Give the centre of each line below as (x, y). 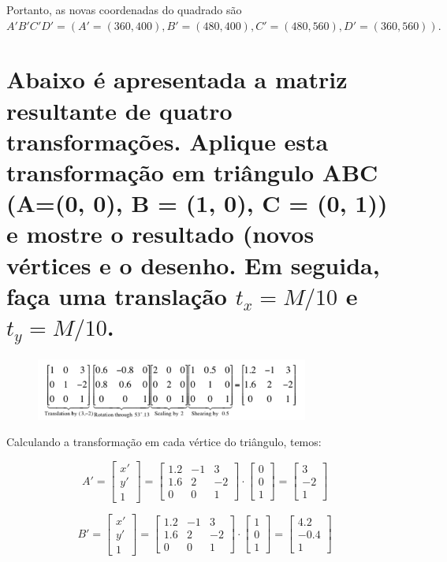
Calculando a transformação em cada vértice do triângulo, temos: (164, 442)
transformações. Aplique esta (168, 141)
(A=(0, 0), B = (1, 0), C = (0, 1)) (197, 203)
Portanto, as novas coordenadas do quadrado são (124, 9)
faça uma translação (117, 295)
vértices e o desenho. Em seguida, (193, 264)
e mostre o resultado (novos (160, 234)
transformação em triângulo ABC (192, 171)
